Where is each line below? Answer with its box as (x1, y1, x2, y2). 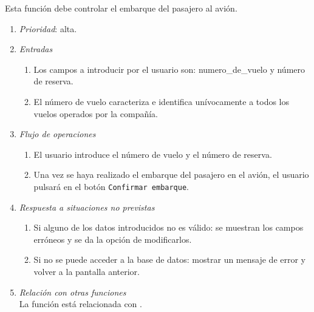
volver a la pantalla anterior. (33, 265, 140, 277)
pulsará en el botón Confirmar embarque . (33, 180, 189, 192)
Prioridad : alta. (19, 22, 77, 35)
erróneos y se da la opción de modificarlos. (33, 232, 192, 245)
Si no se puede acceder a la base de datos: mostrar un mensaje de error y (33, 253, 305, 266)
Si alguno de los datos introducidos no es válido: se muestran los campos (33, 221, 304, 234)
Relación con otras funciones (19, 285, 126, 298)
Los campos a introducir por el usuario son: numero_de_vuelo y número (33, 63, 305, 75)
